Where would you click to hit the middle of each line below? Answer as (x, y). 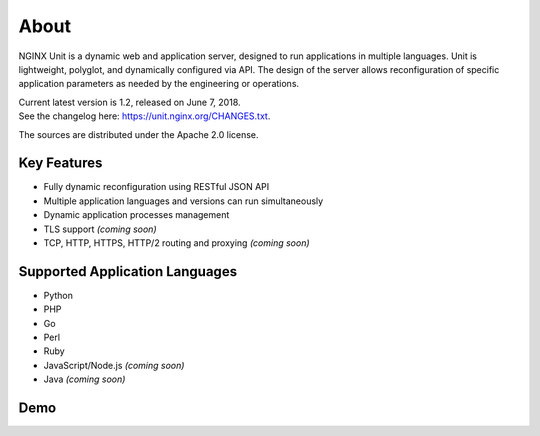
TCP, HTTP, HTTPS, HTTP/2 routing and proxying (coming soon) (176, 242)
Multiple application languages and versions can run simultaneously (183, 201)
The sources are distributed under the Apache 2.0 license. (138, 134)
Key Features (60, 163)
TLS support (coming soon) (100, 229)
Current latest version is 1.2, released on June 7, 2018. (129, 102)
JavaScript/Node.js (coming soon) (114, 365)
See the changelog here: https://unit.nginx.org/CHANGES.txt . (144, 116)
